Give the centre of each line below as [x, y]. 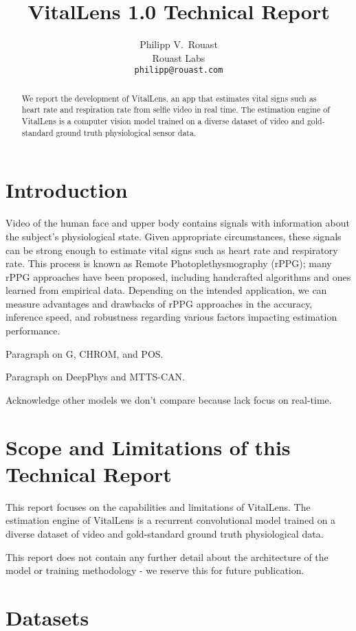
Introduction [67, 190]
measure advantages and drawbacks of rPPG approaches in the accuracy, [159, 303]
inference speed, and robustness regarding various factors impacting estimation [171, 317]
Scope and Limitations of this [148, 447]
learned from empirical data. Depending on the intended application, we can [166, 290]
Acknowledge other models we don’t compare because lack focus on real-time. [169, 399]
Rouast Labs [179, 57]
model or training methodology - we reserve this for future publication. [155, 570]
